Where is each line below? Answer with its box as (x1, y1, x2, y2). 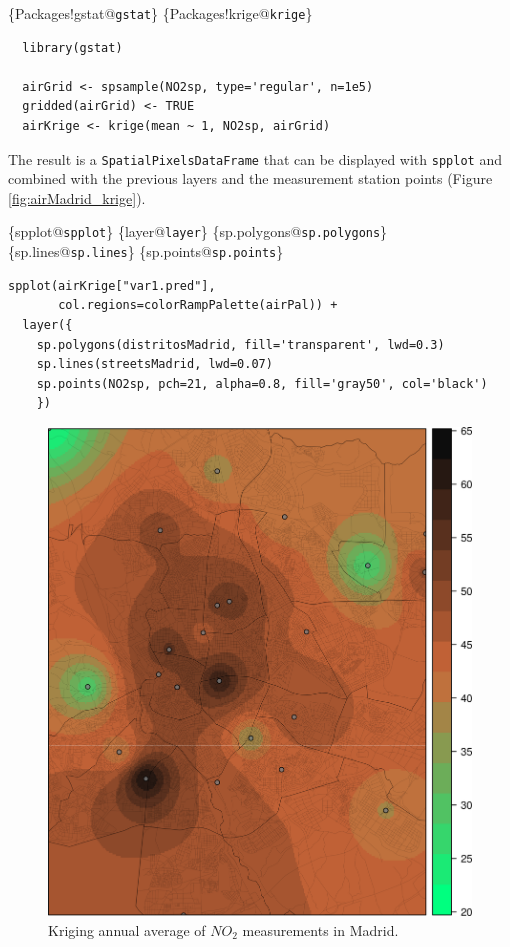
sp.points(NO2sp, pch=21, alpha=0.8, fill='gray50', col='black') (36, 376, 488, 391)
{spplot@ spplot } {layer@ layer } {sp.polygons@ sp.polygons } (8, 221, 388, 242)
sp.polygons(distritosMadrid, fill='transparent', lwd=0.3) (36, 337, 445, 352)
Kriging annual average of (48, 919, 206, 940)
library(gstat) (22, 40, 123, 55)
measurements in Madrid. (242, 919, 399, 940)
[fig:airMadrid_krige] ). (8, 187, 146, 208)
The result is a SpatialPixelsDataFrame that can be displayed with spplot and (8, 148, 502, 169)
